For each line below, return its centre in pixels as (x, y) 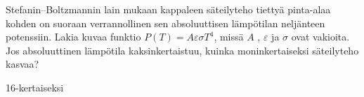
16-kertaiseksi (35, 87)
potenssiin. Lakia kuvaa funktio (73, 37)
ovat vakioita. (320, 37)
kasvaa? (22, 64)
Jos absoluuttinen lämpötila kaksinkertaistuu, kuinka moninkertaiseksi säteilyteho (182, 50)
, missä (229, 37)
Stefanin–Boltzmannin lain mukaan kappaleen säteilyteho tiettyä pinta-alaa (168, 9)
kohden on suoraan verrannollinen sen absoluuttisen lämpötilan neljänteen (165, 23)
